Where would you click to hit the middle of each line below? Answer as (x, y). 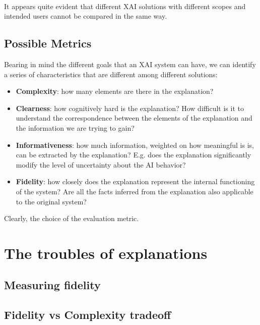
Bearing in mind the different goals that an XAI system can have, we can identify (130, 64)
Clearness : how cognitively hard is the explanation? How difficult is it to (130, 108)
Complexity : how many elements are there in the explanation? (115, 91)
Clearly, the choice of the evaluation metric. (72, 218)
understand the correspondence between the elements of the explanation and (134, 118)
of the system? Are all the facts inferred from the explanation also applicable (135, 191)
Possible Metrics (48, 43)
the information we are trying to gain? (75, 127)
